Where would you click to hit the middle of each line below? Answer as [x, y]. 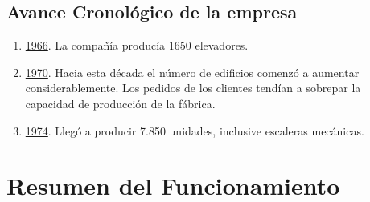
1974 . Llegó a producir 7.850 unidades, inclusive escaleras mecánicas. [195, 130]
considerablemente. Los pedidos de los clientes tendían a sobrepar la [193, 88]
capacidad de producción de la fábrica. [120, 103]
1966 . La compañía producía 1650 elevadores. [137, 45]
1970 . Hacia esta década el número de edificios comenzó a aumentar [192, 72]
